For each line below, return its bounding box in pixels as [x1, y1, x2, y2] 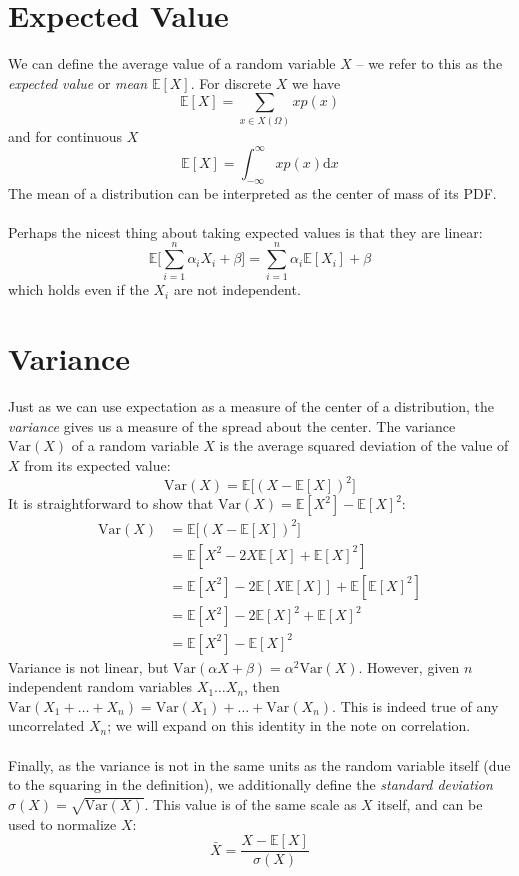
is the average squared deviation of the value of [219, 435, 509, 456]
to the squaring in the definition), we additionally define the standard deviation [8, 774, 493, 795]
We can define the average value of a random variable [8, 53, 336, 74]
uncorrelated [8, 715, 85, 736]
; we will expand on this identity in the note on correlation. [107, 715, 471, 736]
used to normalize [8, 813, 117, 834]
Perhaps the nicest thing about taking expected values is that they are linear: [8, 221, 483, 242]
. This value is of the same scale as [144, 793, 357, 814]
